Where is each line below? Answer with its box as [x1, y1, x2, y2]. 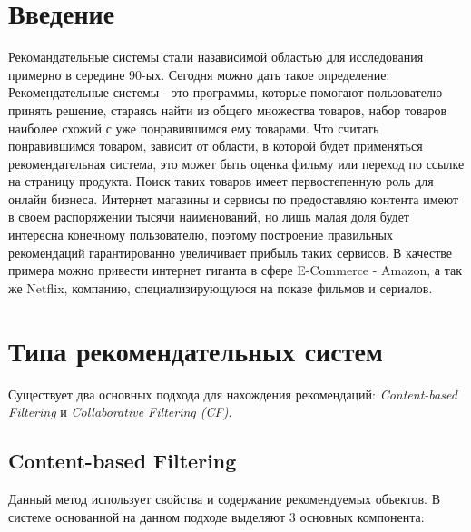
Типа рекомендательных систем [8, 331, 383, 369]
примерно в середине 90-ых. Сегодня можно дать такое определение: [8, 64, 390, 84]
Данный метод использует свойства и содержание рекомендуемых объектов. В [8, 488, 440, 507]
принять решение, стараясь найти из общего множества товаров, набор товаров [8, 100, 447, 119]
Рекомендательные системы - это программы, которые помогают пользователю [8, 83, 443, 102]
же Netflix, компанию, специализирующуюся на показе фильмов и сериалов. [8, 278, 433, 297]
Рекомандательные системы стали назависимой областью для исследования [8, 47, 424, 66]
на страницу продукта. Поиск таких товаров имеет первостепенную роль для [8, 172, 434, 191]
